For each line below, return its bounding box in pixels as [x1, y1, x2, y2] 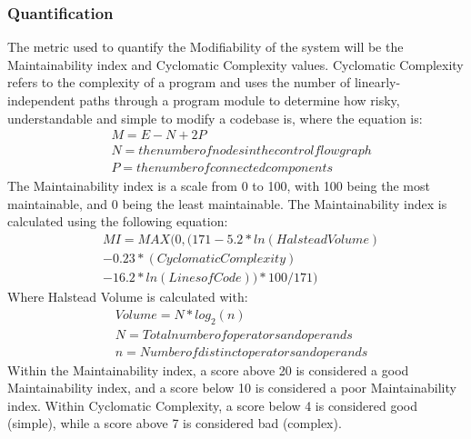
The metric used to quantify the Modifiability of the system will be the [7, 37, 404, 56]
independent [7, 91, 75, 109]
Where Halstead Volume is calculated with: [7, 287, 248, 306]
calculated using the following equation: [7, 212, 228, 231]
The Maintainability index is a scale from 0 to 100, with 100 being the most [7, 176, 430, 195]
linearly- [354, 73, 401, 92]
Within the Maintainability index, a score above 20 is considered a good [7, 360, 409, 379]
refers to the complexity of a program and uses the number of [7, 73, 351, 92]
